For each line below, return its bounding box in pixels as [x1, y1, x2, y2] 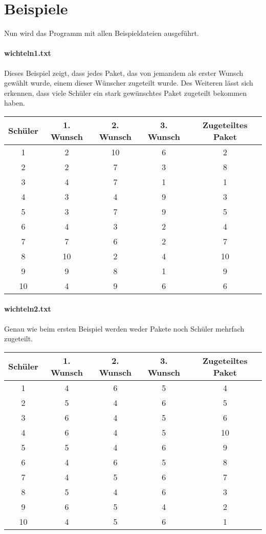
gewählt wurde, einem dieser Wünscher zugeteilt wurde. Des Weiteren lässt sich [4, 77, 253, 88]
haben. [4, 97, 25, 108]
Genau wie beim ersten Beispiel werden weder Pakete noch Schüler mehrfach [4, 323, 245, 334]
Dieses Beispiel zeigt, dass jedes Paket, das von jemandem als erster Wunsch [4, 67, 243, 78]
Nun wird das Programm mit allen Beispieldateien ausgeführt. [4, 28, 199, 38]
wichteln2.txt [4, 303, 51, 314]
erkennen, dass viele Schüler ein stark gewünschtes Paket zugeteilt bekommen [4, 87, 247, 98]
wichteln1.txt [4, 48, 51, 58]
